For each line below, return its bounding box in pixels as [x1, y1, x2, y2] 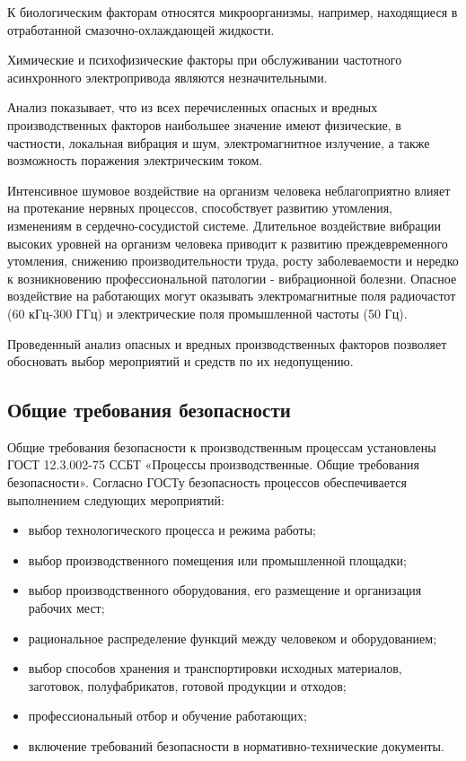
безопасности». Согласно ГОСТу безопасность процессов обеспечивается [7, 473, 407, 492]
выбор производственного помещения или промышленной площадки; [28, 550, 407, 569]
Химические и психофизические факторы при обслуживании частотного [7, 50, 402, 69]
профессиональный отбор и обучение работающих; [28, 706, 307, 725]
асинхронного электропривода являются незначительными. [7, 67, 328, 86]
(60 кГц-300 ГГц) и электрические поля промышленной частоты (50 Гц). [7, 303, 408, 322]
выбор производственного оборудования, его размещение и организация [28, 581, 422, 599]
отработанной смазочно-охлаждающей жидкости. [7, 20, 275, 39]
